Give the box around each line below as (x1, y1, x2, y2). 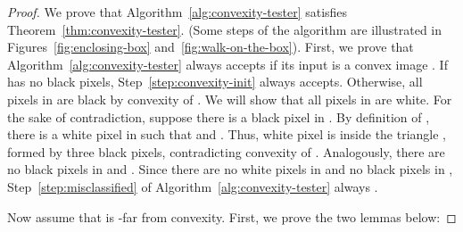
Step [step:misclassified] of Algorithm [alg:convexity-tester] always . (7, 177, 378, 195)
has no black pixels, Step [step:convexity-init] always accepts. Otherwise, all (7, 72, 423, 91)
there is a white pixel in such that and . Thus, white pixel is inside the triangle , (7, 125, 447, 144)
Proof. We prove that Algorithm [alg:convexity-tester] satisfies (7, 3, 348, 21)
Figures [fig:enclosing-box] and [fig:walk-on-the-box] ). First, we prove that (7, 37, 414, 56)
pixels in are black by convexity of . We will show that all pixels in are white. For (7, 89, 452, 108)
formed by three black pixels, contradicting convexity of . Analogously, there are (7, 142, 445, 161)
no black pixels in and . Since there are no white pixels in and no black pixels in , (7, 160, 453, 178)
